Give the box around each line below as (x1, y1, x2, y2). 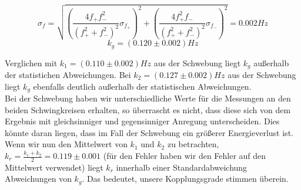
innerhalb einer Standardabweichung (116, 161, 248, 173)
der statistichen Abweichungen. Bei (5, 69, 131, 81)
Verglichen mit (5, 56, 58, 69)
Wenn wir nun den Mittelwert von (5, 138, 128, 150)
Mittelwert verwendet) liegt (5, 161, 103, 173)
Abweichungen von (5, 172, 72, 185)
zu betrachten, (167, 138, 219, 150)
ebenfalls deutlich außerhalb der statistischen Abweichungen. (33, 80, 252, 92)
